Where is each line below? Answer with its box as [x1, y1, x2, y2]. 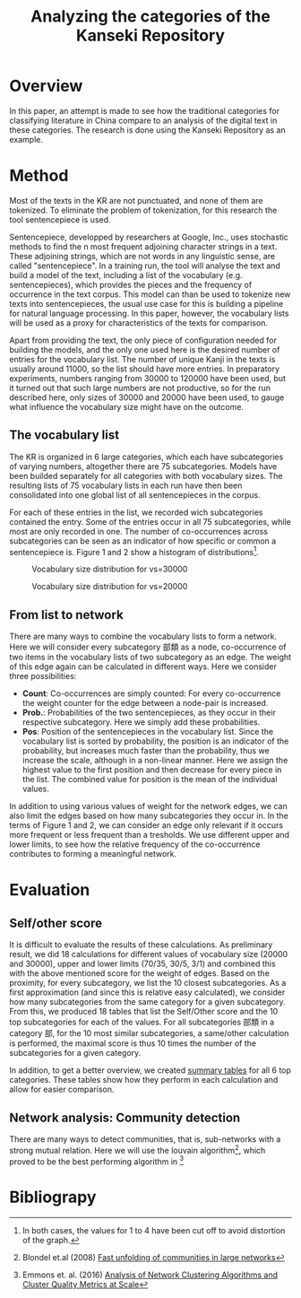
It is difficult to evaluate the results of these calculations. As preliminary [9, 939, 273, 950]
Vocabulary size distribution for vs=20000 [31, 581, 188, 592]
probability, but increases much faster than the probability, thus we [21, 745, 271, 756]
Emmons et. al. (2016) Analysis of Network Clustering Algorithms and [21, 1269, 278, 1280]
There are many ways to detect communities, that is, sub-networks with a [9, 1133, 281, 1145]
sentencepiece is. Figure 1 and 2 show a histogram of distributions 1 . [9, 544, 259, 557]
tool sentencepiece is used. [9, 213, 111, 225]
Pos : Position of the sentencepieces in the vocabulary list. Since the [21, 727, 274, 737]
